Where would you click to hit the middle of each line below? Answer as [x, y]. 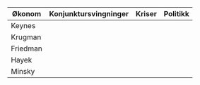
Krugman [26, 37]
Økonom [27, 14]
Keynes [23, 26]
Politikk [176, 14]
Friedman [27, 48]
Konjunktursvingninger [89, 14]
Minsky [23, 71]
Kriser [146, 14]
